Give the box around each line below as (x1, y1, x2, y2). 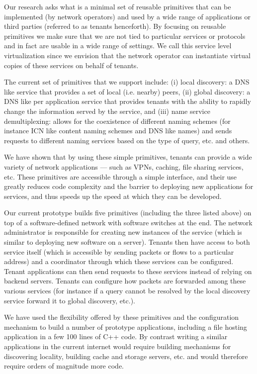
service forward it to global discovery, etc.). (4, 295, 135, 305)
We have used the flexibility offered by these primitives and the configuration (4, 312, 239, 322)
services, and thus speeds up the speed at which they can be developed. (4, 190, 222, 201)
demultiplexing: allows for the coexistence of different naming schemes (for (4, 115, 231, 126)
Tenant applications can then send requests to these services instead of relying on (4, 266, 252, 276)
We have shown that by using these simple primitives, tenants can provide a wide (4, 152, 252, 162)
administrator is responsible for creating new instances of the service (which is (4, 227, 242, 237)
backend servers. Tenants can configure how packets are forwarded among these (4, 276, 246, 286)
